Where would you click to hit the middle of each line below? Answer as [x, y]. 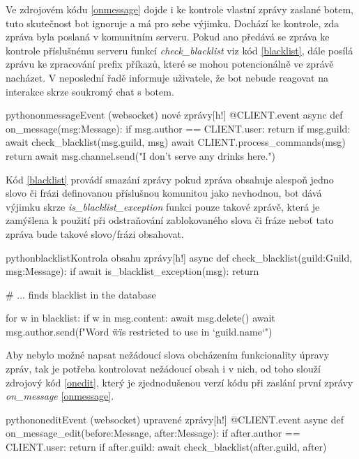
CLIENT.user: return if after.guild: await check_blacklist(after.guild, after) [166, 447]
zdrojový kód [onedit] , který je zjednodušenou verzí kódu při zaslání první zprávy [179, 382]
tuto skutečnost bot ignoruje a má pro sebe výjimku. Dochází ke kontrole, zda [173, 23]
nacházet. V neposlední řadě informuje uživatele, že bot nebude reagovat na [167, 77]
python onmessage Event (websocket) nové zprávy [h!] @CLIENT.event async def [174, 115]
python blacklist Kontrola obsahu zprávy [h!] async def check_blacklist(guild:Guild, [179, 257]
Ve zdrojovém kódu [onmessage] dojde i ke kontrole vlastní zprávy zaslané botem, [179, 9]
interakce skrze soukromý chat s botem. [90, 91]
